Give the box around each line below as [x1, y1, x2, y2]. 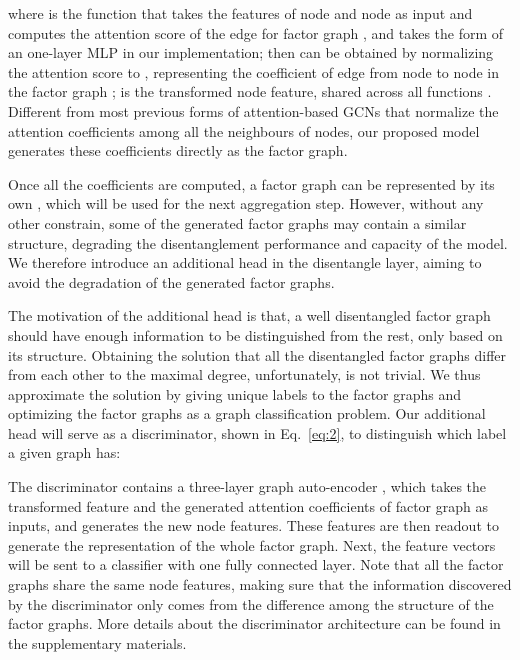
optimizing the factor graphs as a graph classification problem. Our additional [8, 403, 486, 424]
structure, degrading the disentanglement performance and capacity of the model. [8, 232, 508, 253]
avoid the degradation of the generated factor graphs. [8, 271, 335, 292]
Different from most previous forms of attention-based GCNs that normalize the [8, 100, 499, 121]
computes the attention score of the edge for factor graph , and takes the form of [8, 22, 504, 43]
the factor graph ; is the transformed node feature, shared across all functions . [8, 81, 492, 102]
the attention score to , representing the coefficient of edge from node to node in [8, 61, 500, 82]
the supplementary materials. [8, 632, 187, 653]
